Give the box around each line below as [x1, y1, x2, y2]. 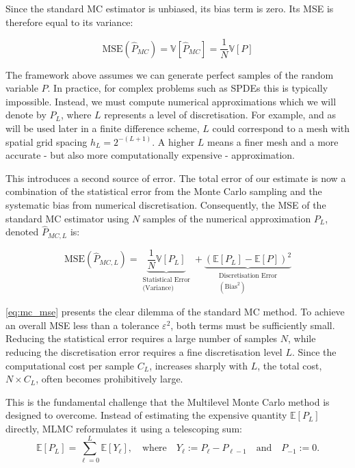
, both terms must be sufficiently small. [170, 317, 335, 332]
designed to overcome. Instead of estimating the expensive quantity [5, 408, 287, 422]
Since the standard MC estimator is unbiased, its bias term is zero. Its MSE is [5, 1, 334, 15]
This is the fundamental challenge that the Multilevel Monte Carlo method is [5, 394, 330, 408]
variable [5, 81, 38, 95]
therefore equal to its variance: [5, 14, 133, 29]
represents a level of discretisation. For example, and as [104, 107, 336, 122]
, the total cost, [257, 358, 322, 372]
